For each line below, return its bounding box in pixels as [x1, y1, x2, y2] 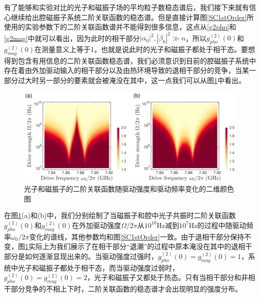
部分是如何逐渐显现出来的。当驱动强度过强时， [4, 250, 158, 261]
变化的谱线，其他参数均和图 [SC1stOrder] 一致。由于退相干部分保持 [29, 231, 244, 241]
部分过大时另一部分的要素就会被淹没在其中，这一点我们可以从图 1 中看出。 [4, 75, 245, 85]
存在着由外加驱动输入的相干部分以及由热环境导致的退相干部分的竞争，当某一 [4, 65, 256, 75]
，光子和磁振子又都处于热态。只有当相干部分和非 [87, 272, 248, 282]
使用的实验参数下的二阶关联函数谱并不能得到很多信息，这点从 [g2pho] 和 [4, 21, 236, 32]
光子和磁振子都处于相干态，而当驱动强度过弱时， [17, 262, 179, 272]
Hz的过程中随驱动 [188, 219, 246, 230]
